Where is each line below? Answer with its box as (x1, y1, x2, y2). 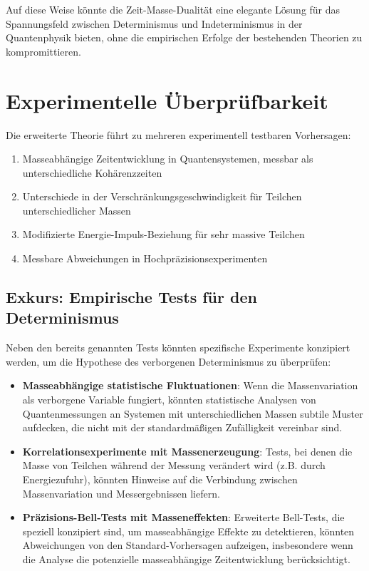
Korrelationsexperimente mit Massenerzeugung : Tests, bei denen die (22, 443, 353, 458)
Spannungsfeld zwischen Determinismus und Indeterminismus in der (6, 16, 303, 31)
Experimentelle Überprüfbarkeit (6, 86, 328, 115)
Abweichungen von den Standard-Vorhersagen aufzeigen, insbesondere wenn (22, 537, 353, 552)
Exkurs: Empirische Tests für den (6, 286, 257, 308)
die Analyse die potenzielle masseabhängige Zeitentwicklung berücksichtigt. (22, 551, 350, 566)
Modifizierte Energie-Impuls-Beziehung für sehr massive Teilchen (22, 227, 305, 242)
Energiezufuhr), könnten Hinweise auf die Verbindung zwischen (22, 472, 298, 486)
